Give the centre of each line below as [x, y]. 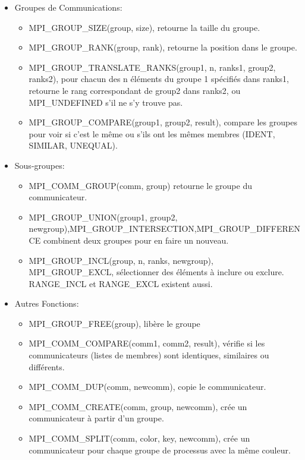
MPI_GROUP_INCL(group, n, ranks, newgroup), [121, 260]
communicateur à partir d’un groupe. [96, 418]
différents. [47, 366]
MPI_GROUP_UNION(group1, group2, [103, 217]
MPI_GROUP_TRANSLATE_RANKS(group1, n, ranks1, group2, [152, 67]
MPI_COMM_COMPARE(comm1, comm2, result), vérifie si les [147, 343]
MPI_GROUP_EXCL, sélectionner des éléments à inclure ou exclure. [156, 272]
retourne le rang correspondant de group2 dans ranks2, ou [135, 90]
